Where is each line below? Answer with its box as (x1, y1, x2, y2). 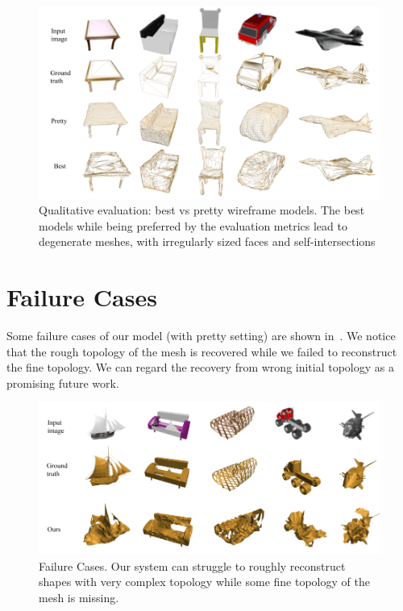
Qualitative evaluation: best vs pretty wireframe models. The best (39, 202, 365, 218)
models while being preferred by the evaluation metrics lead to (39, 217, 347, 234)
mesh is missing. (39, 588, 119, 605)
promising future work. (6, 374, 119, 391)
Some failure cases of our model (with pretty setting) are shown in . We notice (6, 327, 396, 343)
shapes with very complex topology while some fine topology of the (39, 573, 370, 590)
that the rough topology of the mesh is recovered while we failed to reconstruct (6, 343, 397, 360)
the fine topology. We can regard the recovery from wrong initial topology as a (6, 359, 394, 376)
